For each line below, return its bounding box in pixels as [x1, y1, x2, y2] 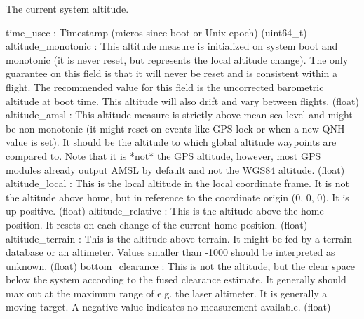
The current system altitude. [6, 1, 129, 15]
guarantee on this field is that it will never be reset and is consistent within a [6, 66, 338, 81]
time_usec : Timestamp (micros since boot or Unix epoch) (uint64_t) [6, 25, 307, 39]
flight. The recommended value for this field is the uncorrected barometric [6, 79, 324, 94]
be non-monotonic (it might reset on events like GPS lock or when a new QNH [6, 121, 345, 135]
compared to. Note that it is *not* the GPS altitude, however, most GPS [6, 148, 321, 163]
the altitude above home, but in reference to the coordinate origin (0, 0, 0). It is [6, 189, 349, 204]
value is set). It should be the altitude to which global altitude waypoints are [6, 135, 337, 149]
